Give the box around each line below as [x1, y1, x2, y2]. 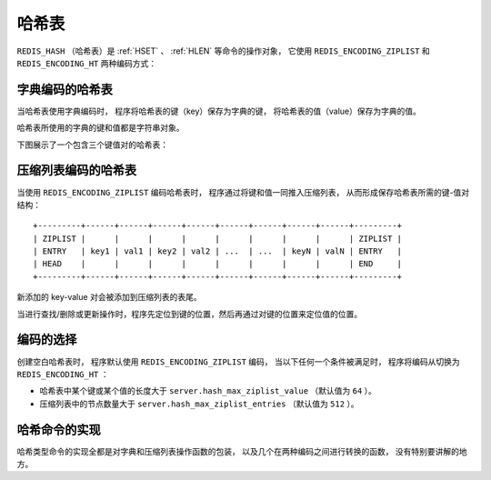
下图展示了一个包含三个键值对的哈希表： [16, 139, 168, 150]
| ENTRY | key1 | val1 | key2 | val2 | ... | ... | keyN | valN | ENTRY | [33, 246, 403, 256]
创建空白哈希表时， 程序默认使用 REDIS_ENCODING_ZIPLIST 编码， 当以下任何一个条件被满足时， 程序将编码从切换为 [16, 355, 461, 367]
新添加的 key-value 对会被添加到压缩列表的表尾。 [16, 292, 202, 303]
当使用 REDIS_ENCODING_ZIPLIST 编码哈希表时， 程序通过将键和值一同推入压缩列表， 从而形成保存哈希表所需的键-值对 [16, 186, 470, 197]
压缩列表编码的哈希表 [16, 163, 136, 178]
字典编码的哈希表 [16, 82, 113, 97]
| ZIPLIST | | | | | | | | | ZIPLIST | [33, 233, 403, 244]
